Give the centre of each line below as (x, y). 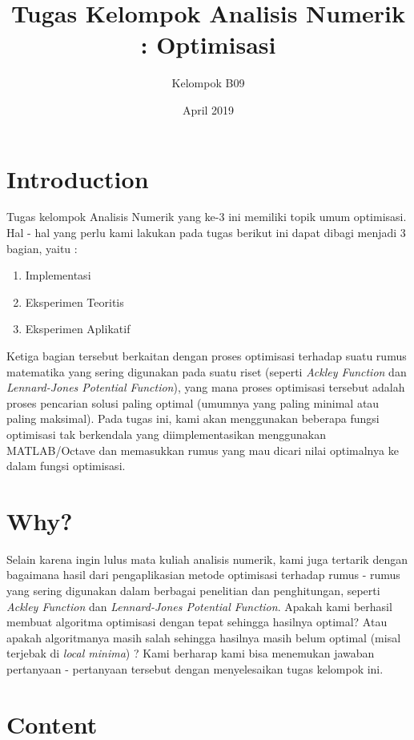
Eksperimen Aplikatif (78, 329)
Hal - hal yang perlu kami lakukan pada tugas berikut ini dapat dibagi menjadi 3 (206, 233)
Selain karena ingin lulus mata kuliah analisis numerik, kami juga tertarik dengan (207, 559)
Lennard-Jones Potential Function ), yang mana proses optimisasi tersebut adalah (206, 387)
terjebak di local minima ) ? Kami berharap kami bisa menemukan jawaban (191, 653)
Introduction (78, 178)
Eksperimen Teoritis (74, 302)
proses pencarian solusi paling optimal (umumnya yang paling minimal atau (193, 402)
